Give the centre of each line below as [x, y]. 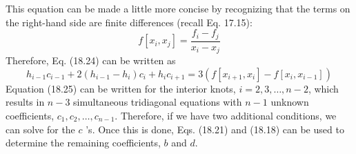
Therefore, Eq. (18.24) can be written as [91, 60]
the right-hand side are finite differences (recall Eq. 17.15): [129, 22]
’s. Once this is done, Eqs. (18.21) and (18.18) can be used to [215, 129]
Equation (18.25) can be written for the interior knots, [121, 88]
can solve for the [40, 129]
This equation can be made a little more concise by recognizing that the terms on [178, 8]
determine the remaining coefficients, [83, 143]
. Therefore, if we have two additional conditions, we [226, 115]
